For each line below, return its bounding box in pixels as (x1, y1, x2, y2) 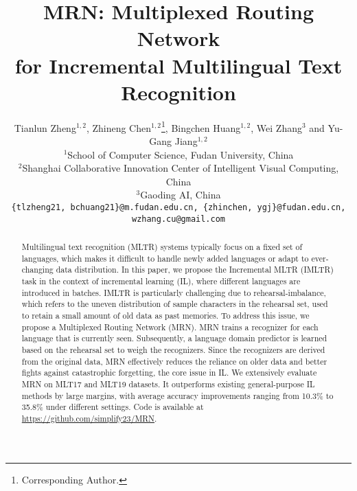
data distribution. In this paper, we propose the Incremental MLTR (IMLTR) (56, 264, 334, 275)
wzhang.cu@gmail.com (131, 214, 226, 224)
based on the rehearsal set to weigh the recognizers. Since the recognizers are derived (21, 343, 325, 355)
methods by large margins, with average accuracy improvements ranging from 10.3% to (21, 389, 334, 401)
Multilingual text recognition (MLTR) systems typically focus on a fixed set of (21, 241, 303, 253)
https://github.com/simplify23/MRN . (21, 412, 157, 424)
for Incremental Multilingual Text (14, 51, 343, 79)
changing (21, 264, 54, 275)
